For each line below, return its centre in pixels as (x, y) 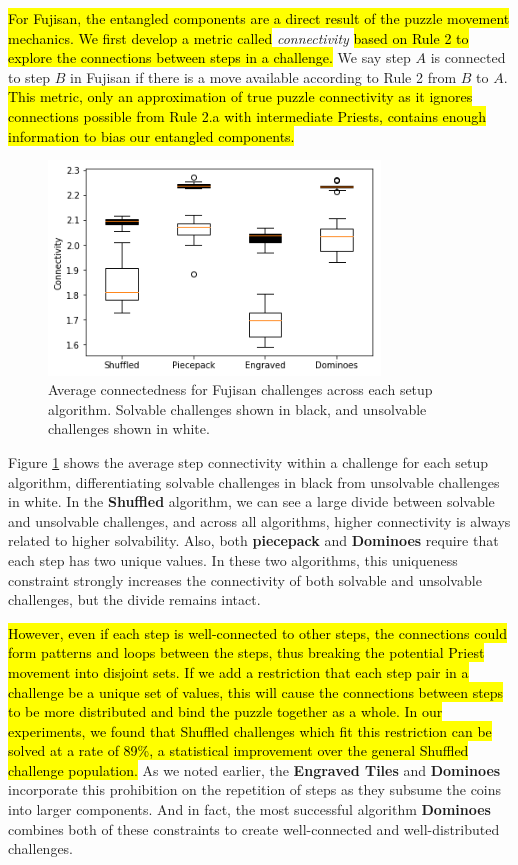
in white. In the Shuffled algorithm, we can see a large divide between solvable (251, 501)
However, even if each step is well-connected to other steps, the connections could (257, 632)
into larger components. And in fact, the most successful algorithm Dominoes (249, 809)
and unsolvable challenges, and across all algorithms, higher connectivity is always (259, 520)
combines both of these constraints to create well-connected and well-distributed (254, 828)
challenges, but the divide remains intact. (134, 599)
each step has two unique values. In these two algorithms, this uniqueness (233, 559)
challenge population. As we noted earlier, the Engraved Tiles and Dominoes (254, 769)
